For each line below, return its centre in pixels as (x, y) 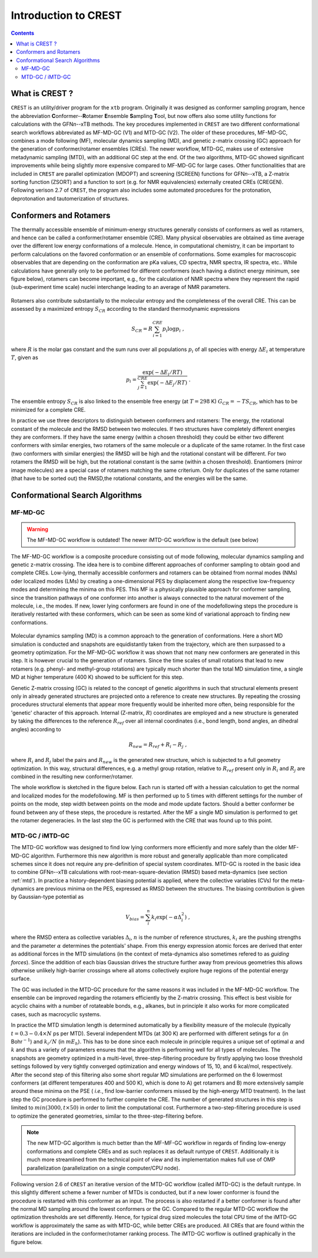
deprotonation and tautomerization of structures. (70, 198)
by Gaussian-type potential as (47, 897)
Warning (37, 529)
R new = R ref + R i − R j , (158, 745)
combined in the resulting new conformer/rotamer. (72, 777)
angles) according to (36, 729)
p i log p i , (173, 330)
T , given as (24, 357)
